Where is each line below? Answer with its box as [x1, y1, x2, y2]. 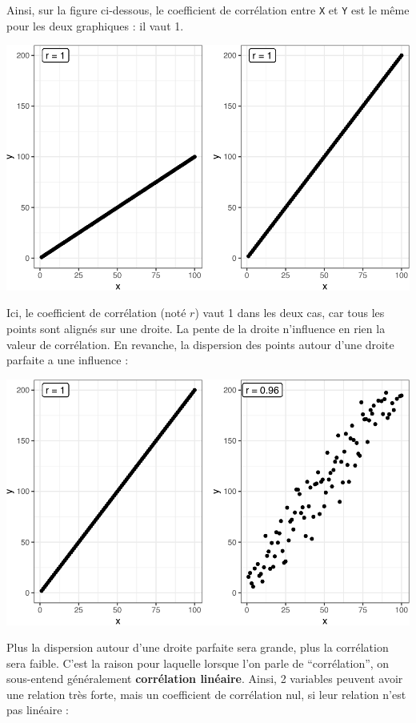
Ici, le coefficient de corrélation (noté [6, 304, 186, 321]
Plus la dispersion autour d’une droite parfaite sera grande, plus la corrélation [6, 639, 389, 656]
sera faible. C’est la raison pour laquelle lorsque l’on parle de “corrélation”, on [6, 654, 390, 671]
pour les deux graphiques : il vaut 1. [6, 17, 184, 34]
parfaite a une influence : [6, 351, 129, 368]
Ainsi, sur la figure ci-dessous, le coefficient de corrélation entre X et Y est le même [6, 2, 410, 18]
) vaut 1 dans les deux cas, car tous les [194, 304, 385, 321]
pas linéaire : [6, 701, 69, 718]
